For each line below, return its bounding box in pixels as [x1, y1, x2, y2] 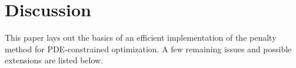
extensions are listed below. [5, 54, 104, 66]
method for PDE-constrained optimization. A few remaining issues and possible [5, 42, 292, 55]
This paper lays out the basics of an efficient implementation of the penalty [5, 31, 277, 44]
